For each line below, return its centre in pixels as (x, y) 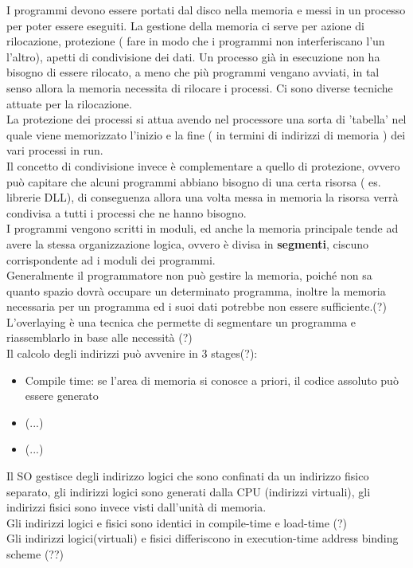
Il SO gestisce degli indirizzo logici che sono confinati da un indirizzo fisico (188, 476)
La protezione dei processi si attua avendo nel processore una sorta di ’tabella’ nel (206, 119)
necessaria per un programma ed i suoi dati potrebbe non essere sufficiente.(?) (197, 306)
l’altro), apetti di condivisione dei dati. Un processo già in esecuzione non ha (193, 56)
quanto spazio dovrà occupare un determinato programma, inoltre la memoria (196, 290)
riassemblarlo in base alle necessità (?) (99, 337)
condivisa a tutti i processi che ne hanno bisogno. (127, 212)
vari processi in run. (55, 150)
